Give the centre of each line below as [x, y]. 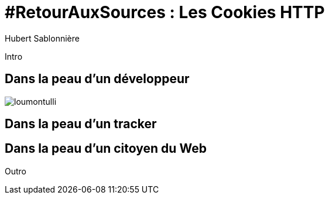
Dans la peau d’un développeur [97, 79]
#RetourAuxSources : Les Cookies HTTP [165, 12]
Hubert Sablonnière [42, 38]
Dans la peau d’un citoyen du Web [106, 149]
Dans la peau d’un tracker [81, 124]
